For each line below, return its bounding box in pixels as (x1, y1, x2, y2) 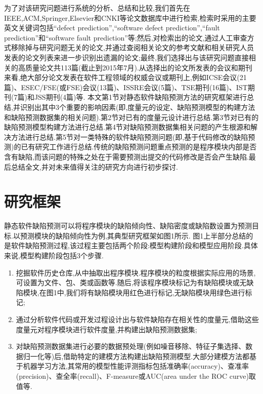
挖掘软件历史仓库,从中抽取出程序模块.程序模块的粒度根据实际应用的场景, (16, 267, 256, 278)
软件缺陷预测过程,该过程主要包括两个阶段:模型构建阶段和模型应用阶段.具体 (11, 240, 258, 251)
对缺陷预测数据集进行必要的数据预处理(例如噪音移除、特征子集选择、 (16, 341, 246, 351)
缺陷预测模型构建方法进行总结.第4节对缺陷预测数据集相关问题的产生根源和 (4, 122, 250, 132)
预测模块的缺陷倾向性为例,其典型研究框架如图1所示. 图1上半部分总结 (20, 230, 246, 241)
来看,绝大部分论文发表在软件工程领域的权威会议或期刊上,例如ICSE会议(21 (4, 72, 247, 83)
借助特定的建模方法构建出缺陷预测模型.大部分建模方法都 (63, 350, 250, 361)
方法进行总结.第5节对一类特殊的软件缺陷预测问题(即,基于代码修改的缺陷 (11, 131, 248, 142)
